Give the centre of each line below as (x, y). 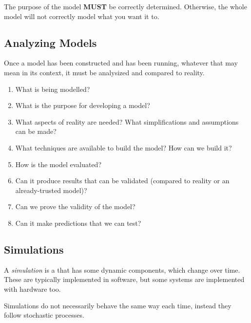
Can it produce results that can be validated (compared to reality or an (122, 181)
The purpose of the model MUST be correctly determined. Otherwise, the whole (125, 6)
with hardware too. (32, 289)
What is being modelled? (53, 89)
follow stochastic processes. (44, 315)
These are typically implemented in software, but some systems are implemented (124, 279)
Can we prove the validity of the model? (75, 206)
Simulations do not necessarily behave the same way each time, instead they (118, 305)
